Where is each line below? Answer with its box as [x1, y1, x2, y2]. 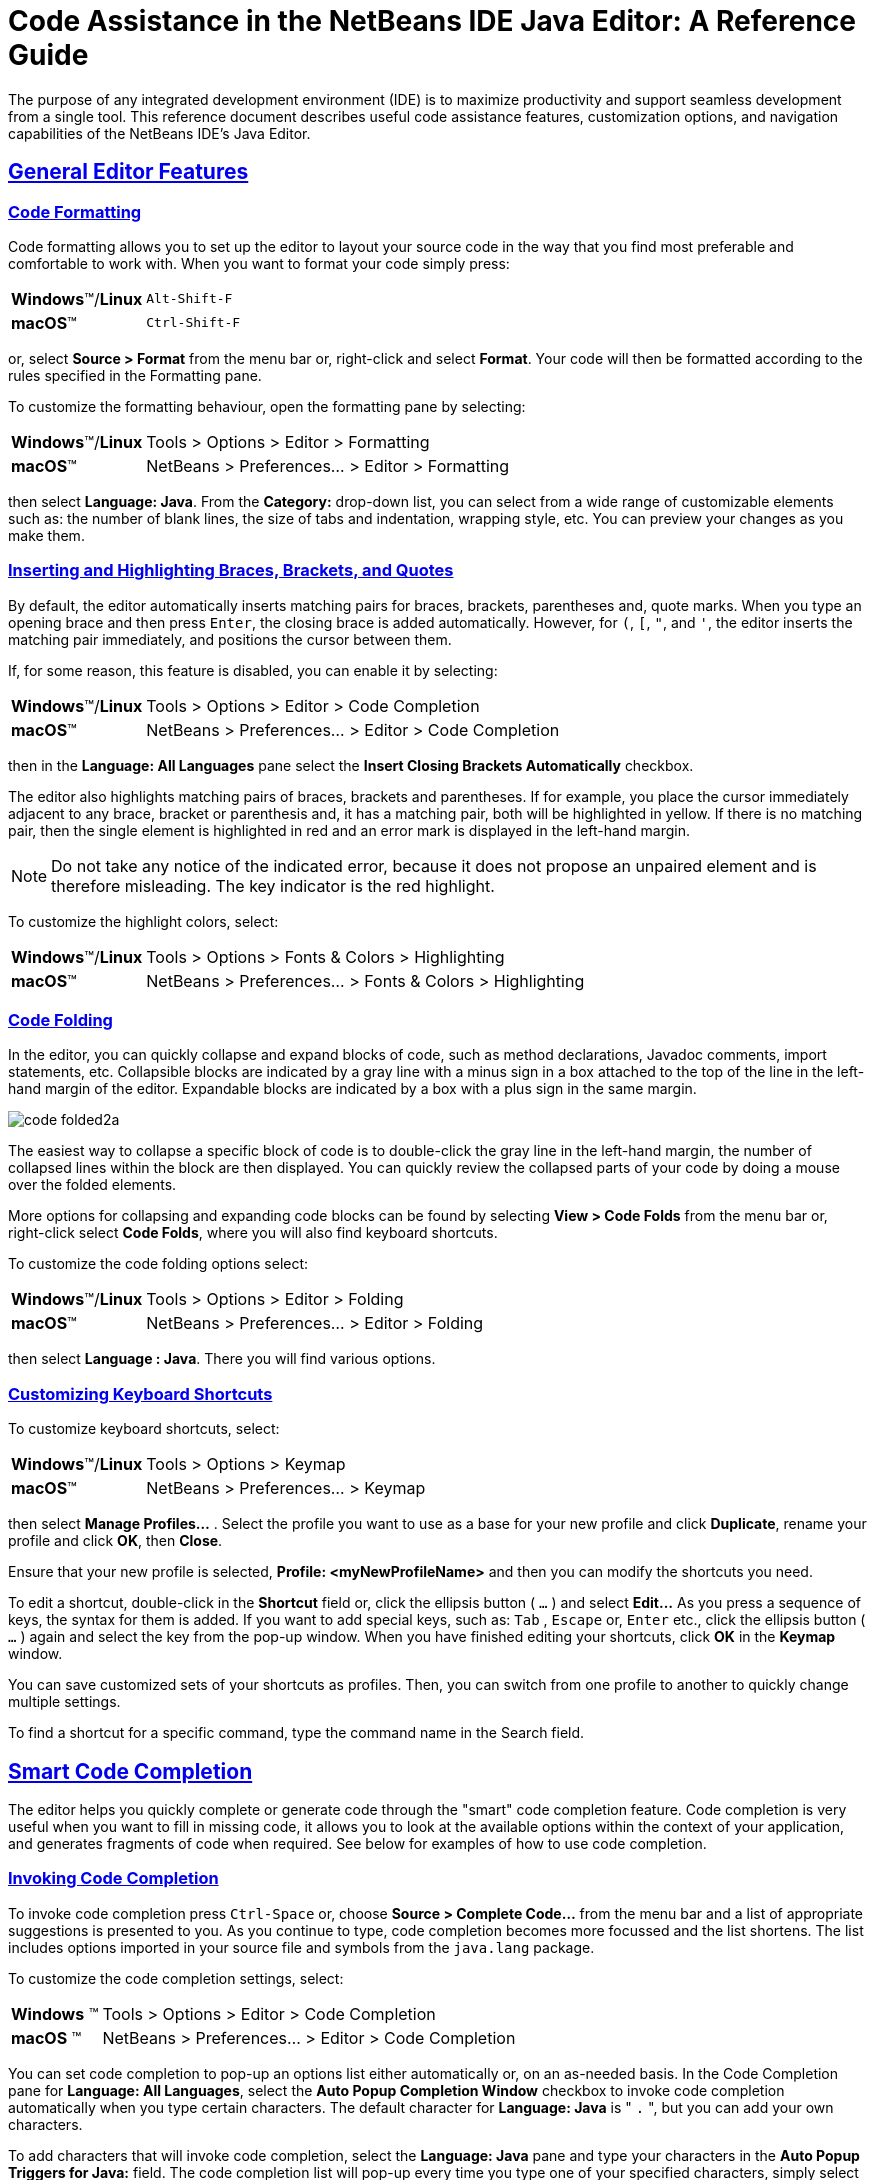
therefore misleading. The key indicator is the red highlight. [51, 875, 495, 896]
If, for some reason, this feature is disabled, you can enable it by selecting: [8, 661, 498, 679]
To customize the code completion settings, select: [8, 1969, 344, 1987]
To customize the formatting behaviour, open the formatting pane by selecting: [8, 397, 526, 415]
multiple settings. [8, 1693, 121, 1711]
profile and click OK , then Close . [8, 1532, 223, 1550]
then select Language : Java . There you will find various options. [8, 1350, 436, 1368]
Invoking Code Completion [8, 1868, 219, 1889]
